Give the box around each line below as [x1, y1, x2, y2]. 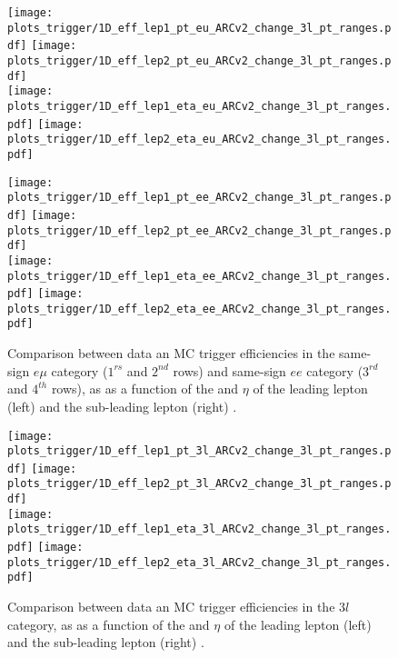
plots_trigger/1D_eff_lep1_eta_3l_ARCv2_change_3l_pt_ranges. [7, 523, 392, 536]
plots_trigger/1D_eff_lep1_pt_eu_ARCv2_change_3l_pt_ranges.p [7, 21, 392, 35]
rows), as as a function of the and [51, 379, 239, 398]
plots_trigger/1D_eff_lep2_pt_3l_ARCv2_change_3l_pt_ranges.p [7, 477, 392, 491]
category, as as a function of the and [7, 614, 210, 633]
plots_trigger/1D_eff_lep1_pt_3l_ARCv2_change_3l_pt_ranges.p [7, 444, 392, 458]
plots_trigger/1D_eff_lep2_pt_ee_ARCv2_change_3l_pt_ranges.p [7, 224, 392, 237]
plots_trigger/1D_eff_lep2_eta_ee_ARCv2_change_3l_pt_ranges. [7, 302, 392, 315]
